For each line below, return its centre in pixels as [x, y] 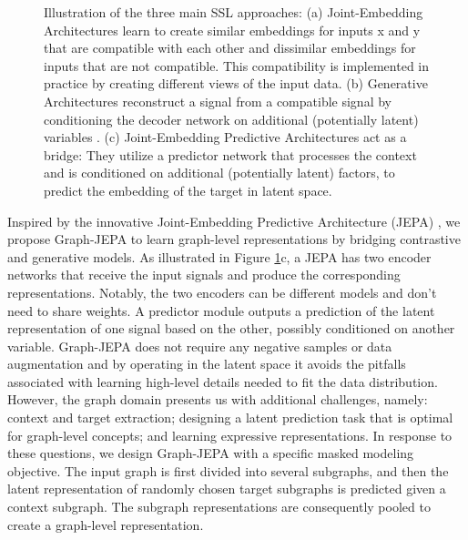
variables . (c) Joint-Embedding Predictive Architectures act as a [225, 137]
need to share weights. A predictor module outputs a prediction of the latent [221, 310]
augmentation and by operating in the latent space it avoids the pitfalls [207, 364]
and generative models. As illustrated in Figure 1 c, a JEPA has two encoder [219, 256]
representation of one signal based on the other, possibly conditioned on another [231, 328]
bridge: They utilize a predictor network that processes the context [230, 154]
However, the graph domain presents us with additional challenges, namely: [218, 399]
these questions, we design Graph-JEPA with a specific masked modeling [211, 453]
